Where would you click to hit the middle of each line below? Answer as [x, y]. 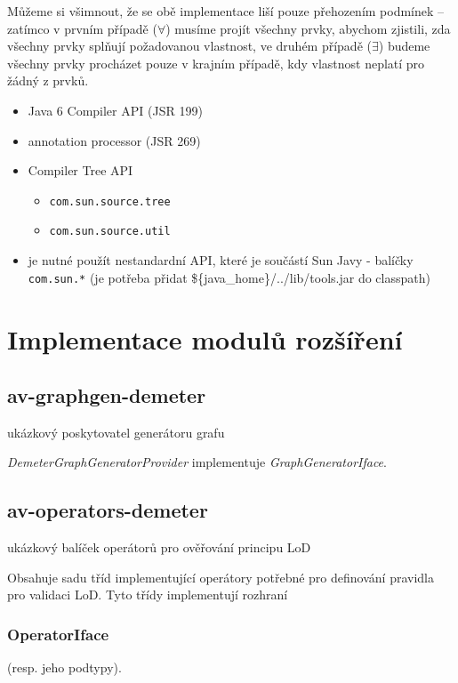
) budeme [404, 46]
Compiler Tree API [80, 170]
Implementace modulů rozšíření [205, 338]
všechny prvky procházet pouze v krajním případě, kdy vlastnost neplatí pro [216, 63]
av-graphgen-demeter [107, 395]
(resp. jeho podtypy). [64, 667]
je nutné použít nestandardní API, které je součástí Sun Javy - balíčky [221, 260]
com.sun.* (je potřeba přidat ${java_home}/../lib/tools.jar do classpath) [229, 277]
